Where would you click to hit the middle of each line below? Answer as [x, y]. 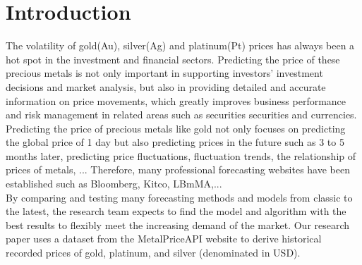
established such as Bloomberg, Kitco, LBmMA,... [114, 184]
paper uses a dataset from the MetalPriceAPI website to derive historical [164, 239]
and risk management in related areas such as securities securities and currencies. [181, 115]
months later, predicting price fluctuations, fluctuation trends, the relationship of [181, 155]
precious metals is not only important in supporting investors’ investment [164, 73]
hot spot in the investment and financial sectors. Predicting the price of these [173, 59]
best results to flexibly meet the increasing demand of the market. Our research [178, 224]
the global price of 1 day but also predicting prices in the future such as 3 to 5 [175, 142]
